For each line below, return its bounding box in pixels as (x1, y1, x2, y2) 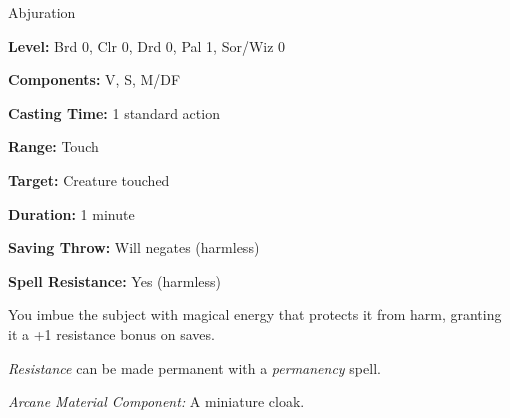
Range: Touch (8, 136, 99, 157)
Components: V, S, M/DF (8, 69, 181, 90)
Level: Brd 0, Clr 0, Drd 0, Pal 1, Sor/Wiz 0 (8, 35, 286, 56)
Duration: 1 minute (8, 203, 135, 224)
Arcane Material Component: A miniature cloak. (8, 391, 305, 412)
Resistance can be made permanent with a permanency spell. (8, 357, 381, 378)
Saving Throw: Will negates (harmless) (8, 237, 260, 258)
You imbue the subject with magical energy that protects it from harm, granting (8, 304, 502, 325)
